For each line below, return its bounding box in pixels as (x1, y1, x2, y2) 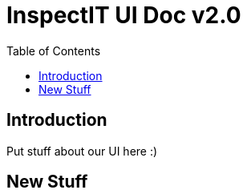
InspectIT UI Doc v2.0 (6, 2, 241, 29)
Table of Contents (6, 43, 101, 58)
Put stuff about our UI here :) (6, 143, 158, 158)
